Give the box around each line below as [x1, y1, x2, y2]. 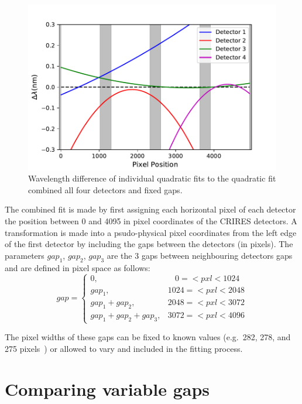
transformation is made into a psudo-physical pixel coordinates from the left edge [5, 226, 297, 238]
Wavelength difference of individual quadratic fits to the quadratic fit [28, 172, 276, 184]
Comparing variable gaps [5, 376, 210, 400]
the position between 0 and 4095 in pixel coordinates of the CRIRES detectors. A [5, 215, 297, 227]
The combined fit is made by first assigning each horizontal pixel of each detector [5, 203, 296, 215]
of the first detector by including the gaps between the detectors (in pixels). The [5, 238, 293, 250]
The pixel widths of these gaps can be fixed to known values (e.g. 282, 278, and [5, 331, 291, 343]
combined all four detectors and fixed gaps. [28, 183, 183, 196]
